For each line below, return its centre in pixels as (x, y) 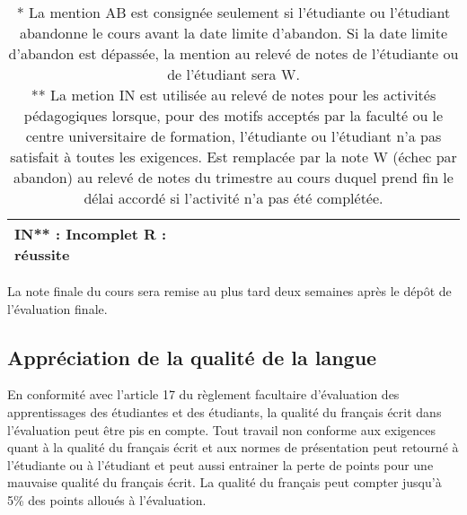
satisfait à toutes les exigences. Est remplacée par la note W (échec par (233, 157)
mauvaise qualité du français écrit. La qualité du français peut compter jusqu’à (225, 482)
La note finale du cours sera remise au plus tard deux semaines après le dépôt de (229, 291)
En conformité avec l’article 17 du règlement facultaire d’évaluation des (203, 394)
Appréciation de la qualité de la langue (192, 357)
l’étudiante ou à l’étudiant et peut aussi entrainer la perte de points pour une (220, 464)
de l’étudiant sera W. (233, 74)
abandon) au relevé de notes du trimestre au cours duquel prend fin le (233, 177)
